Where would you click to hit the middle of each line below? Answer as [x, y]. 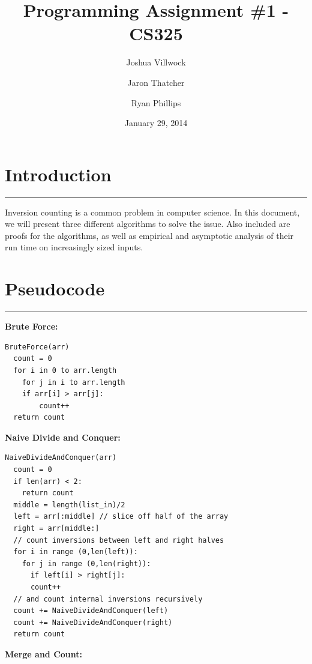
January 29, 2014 [156, 123]
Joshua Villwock [156, 62]
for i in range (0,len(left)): [76, 552]
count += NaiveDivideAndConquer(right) [93, 622]
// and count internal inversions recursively [108, 599]
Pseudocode [55, 288]
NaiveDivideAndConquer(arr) [61, 458]
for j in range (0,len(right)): [86, 563]
